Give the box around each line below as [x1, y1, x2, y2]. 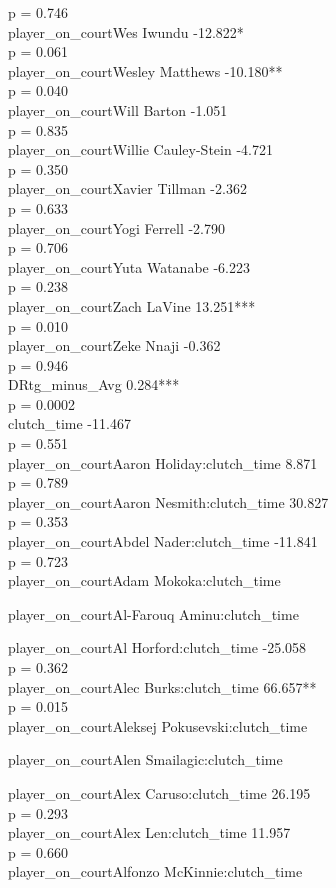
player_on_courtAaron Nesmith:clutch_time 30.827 [8, 491, 329, 512]
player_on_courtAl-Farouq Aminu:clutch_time [8, 603, 299, 624]
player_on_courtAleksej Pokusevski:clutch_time [8, 715, 308, 736]
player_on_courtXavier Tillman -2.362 [8, 178, 247, 199]
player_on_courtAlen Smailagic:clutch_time [8, 749, 283, 770]
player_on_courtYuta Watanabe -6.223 [8, 256, 251, 277]
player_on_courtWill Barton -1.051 [8, 99, 228, 120]
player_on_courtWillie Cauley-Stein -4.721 [8, 139, 273, 160]
